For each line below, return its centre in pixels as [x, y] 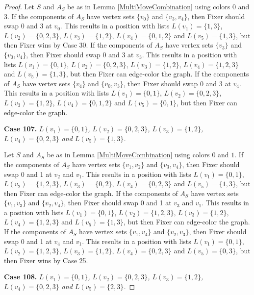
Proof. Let [19, 6]
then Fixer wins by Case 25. [46, 260]
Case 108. [21, 277]
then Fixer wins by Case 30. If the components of [78, 45]
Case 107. [21, 129]
